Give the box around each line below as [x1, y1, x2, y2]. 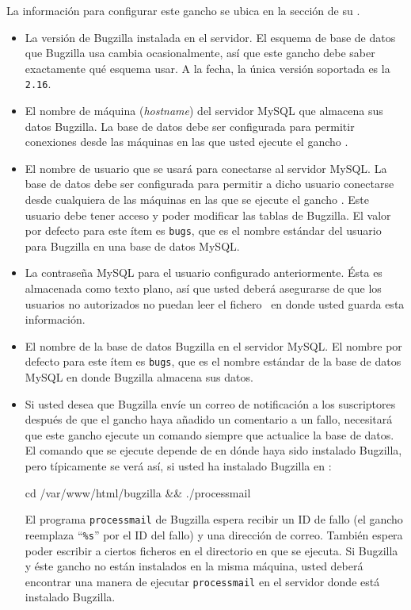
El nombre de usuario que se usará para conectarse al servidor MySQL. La [25, 159, 387, 176]
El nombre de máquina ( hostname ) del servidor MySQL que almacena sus [25, 102, 383, 119]
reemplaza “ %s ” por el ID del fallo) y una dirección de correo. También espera [25, 526, 403, 543]
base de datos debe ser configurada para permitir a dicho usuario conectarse [25, 175, 394, 192]
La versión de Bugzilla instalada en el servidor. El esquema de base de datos [25, 29, 396, 45]
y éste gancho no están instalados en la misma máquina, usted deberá [25, 558, 363, 574]
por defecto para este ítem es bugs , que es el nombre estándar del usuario [25, 222, 382, 239]
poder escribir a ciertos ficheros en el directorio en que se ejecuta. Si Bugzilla [25, 542, 398, 558]
